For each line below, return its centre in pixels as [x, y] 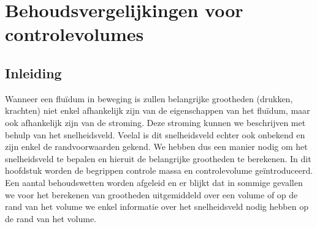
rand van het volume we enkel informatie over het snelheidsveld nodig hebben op [157, 207]
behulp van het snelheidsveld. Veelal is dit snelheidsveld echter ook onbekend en [155, 134]
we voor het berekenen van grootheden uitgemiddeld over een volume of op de [151, 194]
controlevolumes [74, 34]
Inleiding [33, 73]
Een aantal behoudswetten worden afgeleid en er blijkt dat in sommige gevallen [154, 182]
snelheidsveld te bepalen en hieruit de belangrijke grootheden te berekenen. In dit [158, 158]
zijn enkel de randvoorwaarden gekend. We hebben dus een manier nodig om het [156, 147]
